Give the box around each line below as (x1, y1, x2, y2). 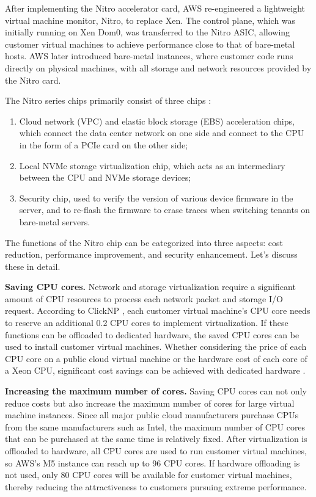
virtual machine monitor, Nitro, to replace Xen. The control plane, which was (5, 13, 296, 26)
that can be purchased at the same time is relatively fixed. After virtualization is (5, 432, 307, 445)
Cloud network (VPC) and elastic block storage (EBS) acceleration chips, (19, 114, 295, 127)
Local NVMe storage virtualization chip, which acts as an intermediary (19, 159, 285, 172)
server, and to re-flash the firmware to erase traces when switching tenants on (19, 203, 310, 216)
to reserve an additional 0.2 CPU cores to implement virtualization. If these (5, 316, 288, 329)
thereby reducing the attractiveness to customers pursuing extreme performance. (5, 480, 307, 493)
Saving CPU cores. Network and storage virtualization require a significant (5, 280, 296, 293)
